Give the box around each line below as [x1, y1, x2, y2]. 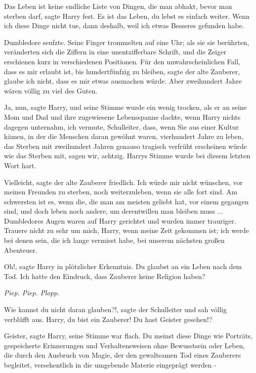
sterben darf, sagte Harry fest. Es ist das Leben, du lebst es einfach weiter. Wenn [4, 10, 250, 21]
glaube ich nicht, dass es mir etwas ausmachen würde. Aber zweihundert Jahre [4, 76, 242, 86]
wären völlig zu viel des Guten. [4, 85, 98, 95]
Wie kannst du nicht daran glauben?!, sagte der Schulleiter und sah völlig [4, 304, 227, 315]
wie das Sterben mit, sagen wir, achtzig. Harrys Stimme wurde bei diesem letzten [4, 150, 251, 161]
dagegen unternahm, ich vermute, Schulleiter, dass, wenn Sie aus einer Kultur [4, 121, 239, 132]
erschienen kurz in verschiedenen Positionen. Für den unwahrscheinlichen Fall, [4, 56, 240, 66]
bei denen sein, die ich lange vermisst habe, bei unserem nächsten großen [4, 235, 225, 245]
